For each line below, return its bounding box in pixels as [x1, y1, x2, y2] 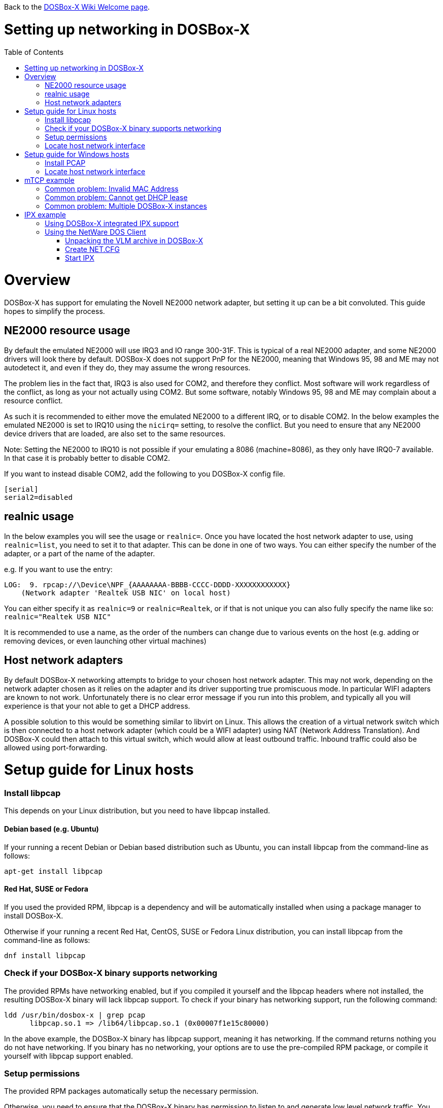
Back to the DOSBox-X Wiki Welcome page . [4, 3, 150, 11]
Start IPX [65, 253, 94, 262]
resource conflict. [4, 396, 63, 405]
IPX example [24, 210, 66, 219]
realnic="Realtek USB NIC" [4, 612, 111, 621]
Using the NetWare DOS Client [45, 227, 146, 236]
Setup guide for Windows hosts [24, 149, 129, 159]
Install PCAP [45, 158, 86, 167]
